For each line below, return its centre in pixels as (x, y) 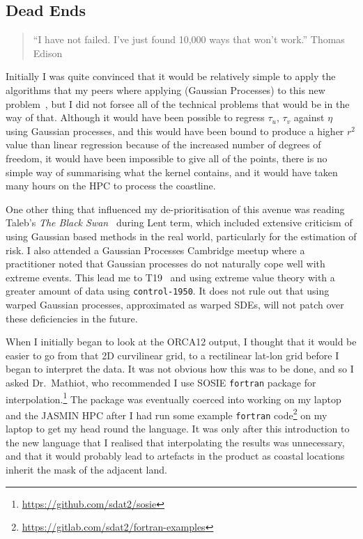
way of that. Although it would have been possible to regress (135, 117)
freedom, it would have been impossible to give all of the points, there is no (167, 158)
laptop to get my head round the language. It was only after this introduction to (178, 429)
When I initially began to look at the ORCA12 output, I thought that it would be (181, 342)
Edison (48, 53)
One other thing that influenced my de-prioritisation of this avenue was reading (175, 209)
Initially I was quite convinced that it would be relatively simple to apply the (171, 76)
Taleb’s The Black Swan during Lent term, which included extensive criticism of (179, 222)
